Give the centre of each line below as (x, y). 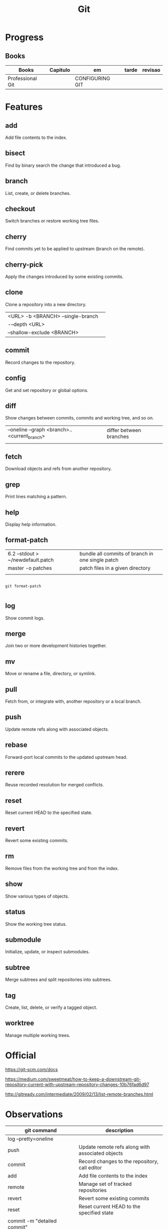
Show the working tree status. (36, 924)
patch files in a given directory (115, 568)
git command (41, 1130)
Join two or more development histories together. (56, 646)
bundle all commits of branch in (116, 553)
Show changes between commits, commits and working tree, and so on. (79, 418)
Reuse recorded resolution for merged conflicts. (54, 785)
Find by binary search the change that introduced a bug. (63, 165)
